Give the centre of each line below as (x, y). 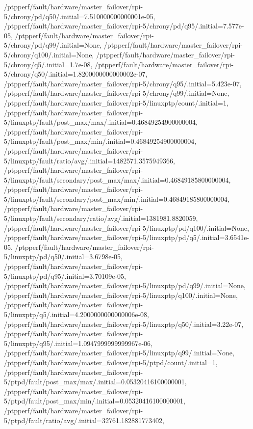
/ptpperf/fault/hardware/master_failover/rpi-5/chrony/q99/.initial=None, (117, 93)
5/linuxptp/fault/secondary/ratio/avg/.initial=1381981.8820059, (101, 218)
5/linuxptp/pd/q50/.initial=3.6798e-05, (63, 256)
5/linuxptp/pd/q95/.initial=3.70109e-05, (65, 276)
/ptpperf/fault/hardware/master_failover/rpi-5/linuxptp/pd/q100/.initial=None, (126, 228)
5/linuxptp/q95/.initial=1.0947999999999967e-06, (78, 343)
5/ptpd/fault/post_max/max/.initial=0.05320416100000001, (95, 382)
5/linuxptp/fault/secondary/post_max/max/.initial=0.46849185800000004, (117, 179)
